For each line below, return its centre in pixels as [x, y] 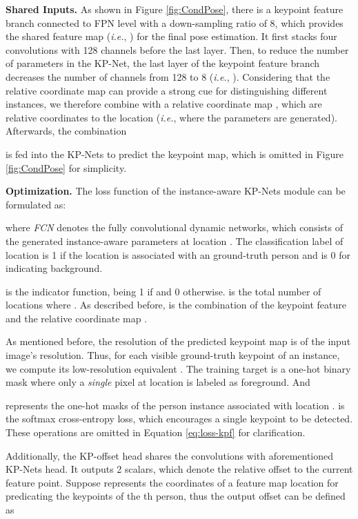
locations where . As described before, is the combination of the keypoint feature [176, 305]
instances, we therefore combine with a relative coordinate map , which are [164, 104]
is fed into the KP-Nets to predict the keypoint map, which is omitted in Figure [175, 154]
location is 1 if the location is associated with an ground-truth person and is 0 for [178, 254]
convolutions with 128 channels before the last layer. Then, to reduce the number [177, 49]
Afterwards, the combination [66, 131]
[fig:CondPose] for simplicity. [66, 167]
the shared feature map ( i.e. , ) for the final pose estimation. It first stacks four [171, 36]
